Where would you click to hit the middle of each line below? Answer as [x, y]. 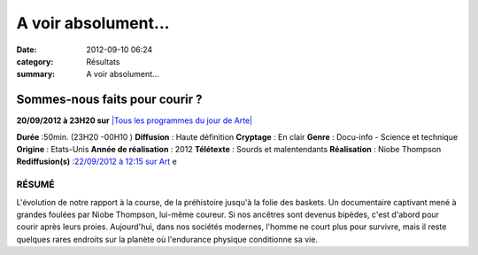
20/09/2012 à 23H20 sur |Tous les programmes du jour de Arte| [134, 120]
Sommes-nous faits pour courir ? [109, 100]
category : [35, 61]
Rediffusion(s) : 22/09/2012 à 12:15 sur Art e [96, 162]
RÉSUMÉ [35, 184]
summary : [36, 74]
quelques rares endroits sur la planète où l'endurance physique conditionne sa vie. [167, 239]
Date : [27, 50]
